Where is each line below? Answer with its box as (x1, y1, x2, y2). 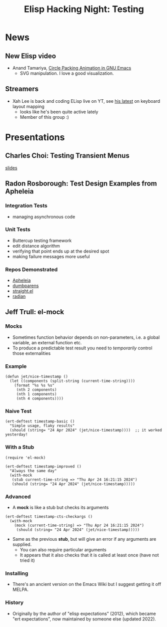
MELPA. (12, 586, 29, 592)
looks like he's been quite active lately (19, 109, 98, 115)
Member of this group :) (19, 114, 69, 120)
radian (12, 293, 26, 299)
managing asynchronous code (12, 214, 75, 220)
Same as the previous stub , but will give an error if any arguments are (12, 536, 156, 542)
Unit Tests (5, 226, 31, 233)
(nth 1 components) (16, 392, 57, 397)
